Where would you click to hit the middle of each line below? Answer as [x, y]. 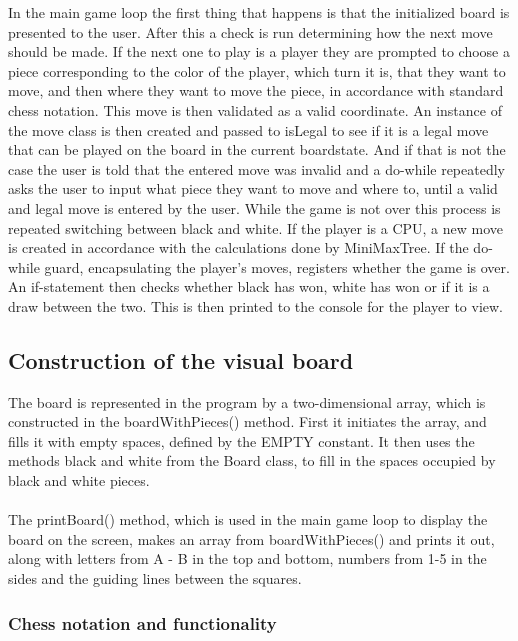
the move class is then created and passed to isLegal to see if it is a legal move [248, 129]
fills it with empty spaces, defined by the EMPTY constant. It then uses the [241, 440]
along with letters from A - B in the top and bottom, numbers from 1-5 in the [247, 558]
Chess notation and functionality [142, 622]
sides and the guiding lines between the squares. [155, 578]
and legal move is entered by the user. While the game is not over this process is [254, 207]
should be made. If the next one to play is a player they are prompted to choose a [259, 51]
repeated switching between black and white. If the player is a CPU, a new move [256, 227]
